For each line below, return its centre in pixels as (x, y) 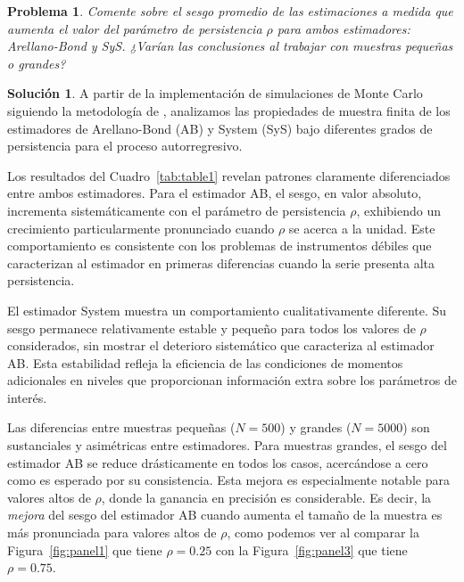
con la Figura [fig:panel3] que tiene (311, 549)
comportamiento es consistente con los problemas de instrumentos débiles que (220, 246)
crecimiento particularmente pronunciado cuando (141, 228)
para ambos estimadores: (344, 28)
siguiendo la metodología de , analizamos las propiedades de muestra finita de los (229, 110)
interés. (27, 397)
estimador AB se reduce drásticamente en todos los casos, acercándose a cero (218, 462)
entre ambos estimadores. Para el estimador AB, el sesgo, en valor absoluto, (215, 193)
